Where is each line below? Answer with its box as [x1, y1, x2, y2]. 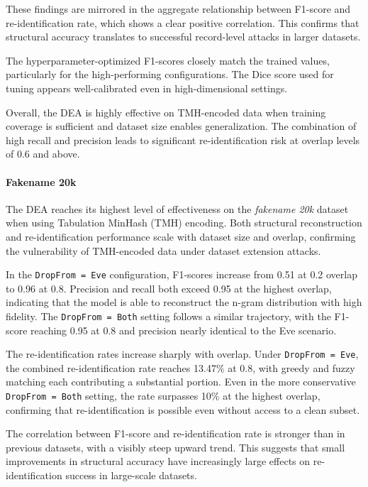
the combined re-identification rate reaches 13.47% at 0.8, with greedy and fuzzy [6, 360, 355, 375]
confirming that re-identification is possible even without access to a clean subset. [6, 402, 360, 417]
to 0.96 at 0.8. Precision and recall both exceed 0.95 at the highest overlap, [6, 280, 332, 295]
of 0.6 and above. [6, 146, 80, 161]
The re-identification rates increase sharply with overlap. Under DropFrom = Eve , [6, 346, 359, 361]
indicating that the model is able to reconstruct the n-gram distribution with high [6, 295, 362, 310]
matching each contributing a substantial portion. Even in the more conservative [6, 374, 356, 389]
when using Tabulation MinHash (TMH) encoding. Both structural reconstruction [6, 215, 362, 230]
